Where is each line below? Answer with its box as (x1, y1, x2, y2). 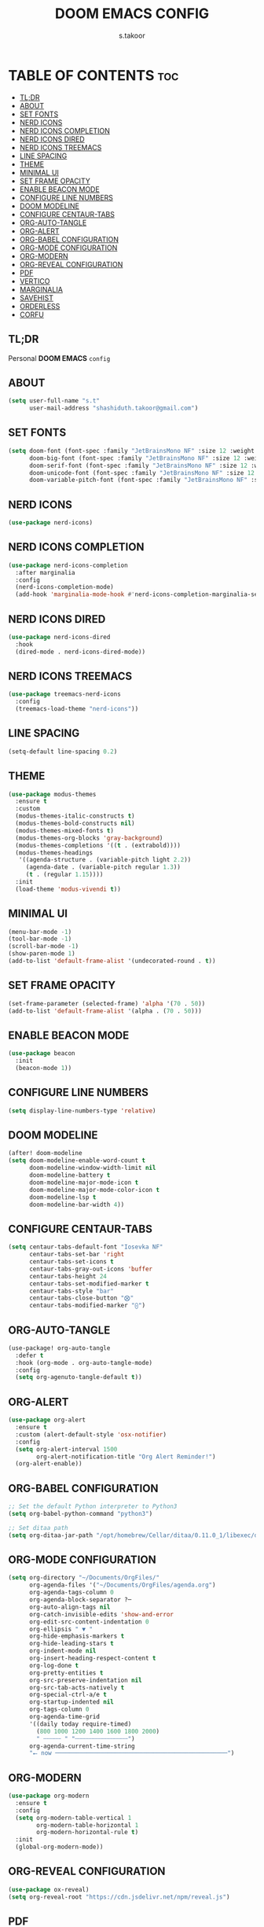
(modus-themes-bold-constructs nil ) (15, 819, 135, 827)
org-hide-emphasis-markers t (28, 1632, 125, 1640)
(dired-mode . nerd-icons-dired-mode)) (15, 648, 146, 656)
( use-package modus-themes (8, 790, 97, 798)
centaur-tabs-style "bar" (28, 1287, 114, 1295)
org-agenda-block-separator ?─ (28, 1596, 132, 1604)
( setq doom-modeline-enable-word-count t (8, 1157, 146, 1164)
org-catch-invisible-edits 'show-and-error (28, 1610, 174, 1618)
